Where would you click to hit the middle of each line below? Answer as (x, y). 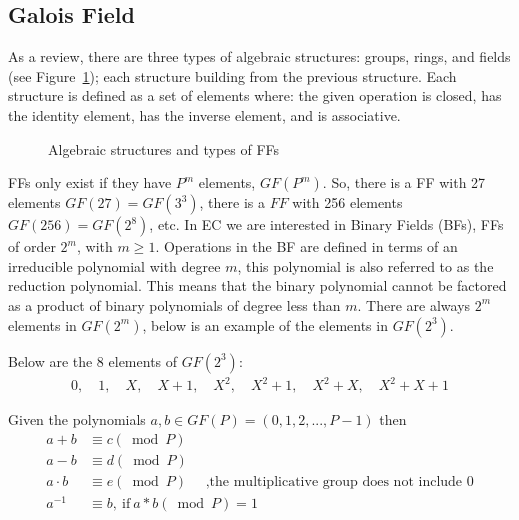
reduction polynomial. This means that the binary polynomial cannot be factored (257, 285)
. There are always (414, 304)
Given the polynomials (77, 419)
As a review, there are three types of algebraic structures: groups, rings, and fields (259, 56)
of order (32, 246)
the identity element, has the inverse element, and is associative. (204, 114)
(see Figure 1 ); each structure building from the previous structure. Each (232, 75)
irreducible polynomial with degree (114, 265)
